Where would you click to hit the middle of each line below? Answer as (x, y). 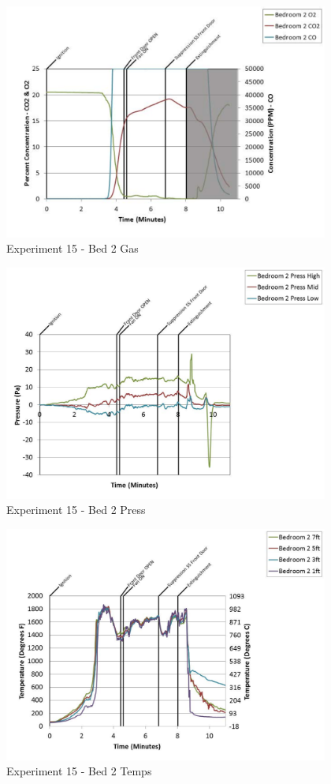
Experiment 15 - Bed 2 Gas (73, 248)
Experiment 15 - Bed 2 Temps (79, 771)
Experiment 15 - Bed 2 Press (76, 510)
